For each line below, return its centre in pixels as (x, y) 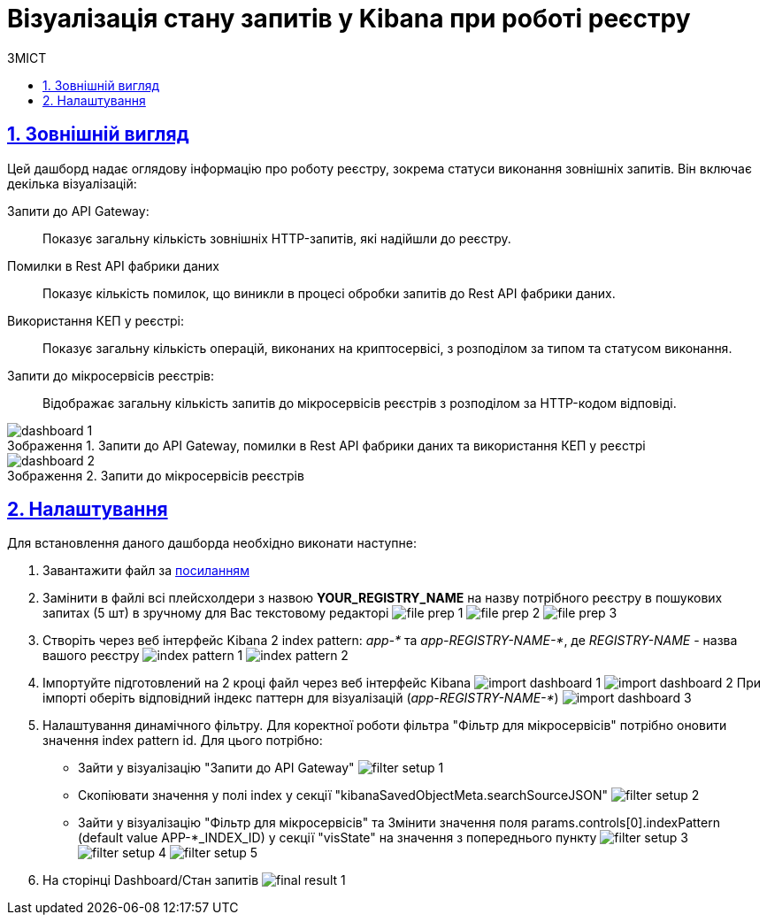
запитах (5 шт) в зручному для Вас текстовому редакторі (216, 613)
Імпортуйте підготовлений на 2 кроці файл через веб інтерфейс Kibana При (402, 683)
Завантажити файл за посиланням (146, 571)
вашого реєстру (91, 656)
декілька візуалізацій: (72, 183)
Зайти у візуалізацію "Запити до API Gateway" (216, 768)
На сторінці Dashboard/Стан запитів (151, 880)
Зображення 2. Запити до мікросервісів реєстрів (156, 475)
